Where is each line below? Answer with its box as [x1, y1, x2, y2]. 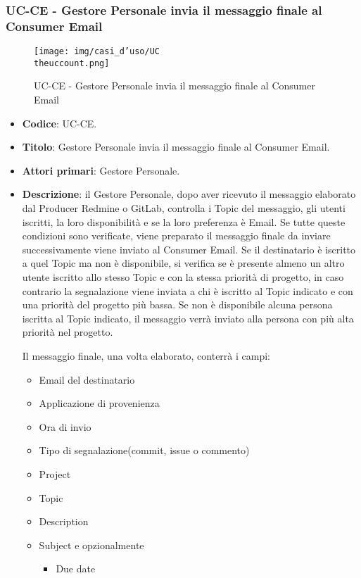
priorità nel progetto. [22, 325, 113, 339]
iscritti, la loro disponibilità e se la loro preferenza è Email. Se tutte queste [22, 214, 346, 229]
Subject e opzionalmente [39, 537, 144, 552]
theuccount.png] [34, 58, 110, 68]
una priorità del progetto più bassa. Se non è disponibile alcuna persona [22, 297, 333, 312]
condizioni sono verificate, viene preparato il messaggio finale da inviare [22, 228, 331, 243]
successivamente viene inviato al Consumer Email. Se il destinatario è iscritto [22, 241, 356, 256]
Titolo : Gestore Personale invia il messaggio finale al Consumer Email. [22, 139, 330, 154]
